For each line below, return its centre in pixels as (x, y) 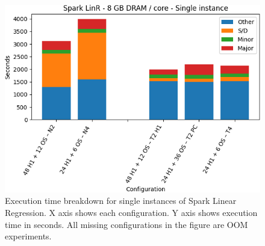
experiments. (28, 236)
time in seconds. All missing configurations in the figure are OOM (126, 224)
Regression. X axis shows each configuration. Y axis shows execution (131, 212)
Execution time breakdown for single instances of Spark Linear (121, 201)
